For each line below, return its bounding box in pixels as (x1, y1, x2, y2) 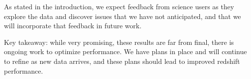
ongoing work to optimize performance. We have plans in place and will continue (4, 46, 247, 57)
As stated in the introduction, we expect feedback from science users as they (4, 1, 234, 11)
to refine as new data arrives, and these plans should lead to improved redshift (4, 56, 240, 66)
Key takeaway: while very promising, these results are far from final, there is (4, 37, 234, 47)
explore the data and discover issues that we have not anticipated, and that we (4, 11, 241, 21)
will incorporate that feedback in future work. (4, 20, 141, 31)
